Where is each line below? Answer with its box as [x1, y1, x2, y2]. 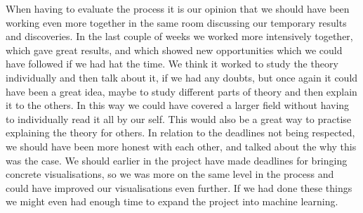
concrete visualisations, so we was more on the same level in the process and [6, 167, 334, 181]
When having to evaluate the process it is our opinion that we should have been [6, 1, 350, 15]
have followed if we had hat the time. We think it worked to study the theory [6, 56, 338, 71]
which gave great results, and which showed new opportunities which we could [6, 42, 343, 57]
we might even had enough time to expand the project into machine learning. [6, 194, 338, 209]
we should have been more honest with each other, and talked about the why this [6, 138, 357, 153]
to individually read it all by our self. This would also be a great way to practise [6, 111, 352, 126]
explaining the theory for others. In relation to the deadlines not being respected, [6, 125, 355, 140]
